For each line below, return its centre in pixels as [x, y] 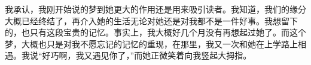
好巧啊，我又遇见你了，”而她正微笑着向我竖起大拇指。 [147, 55]
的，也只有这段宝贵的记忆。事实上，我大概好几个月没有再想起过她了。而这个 [155, 32]
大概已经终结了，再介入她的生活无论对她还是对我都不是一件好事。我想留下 [151, 20]
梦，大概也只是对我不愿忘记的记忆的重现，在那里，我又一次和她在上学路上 [151, 43]
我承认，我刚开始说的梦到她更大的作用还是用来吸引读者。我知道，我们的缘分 [155, 9]
